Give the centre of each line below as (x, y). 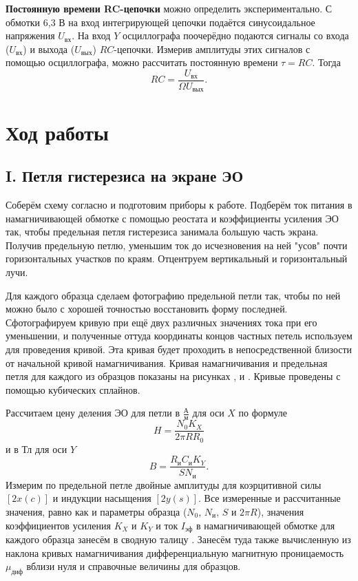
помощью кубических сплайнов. (73, 389)
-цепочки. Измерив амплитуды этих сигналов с (212, 49)
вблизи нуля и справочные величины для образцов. (134, 566)
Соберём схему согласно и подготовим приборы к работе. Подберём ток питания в (179, 205)
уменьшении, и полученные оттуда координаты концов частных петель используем (179, 336)
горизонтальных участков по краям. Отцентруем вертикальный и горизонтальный (177, 258)
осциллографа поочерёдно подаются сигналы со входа (235, 35)
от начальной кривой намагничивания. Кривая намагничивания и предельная (167, 362)
